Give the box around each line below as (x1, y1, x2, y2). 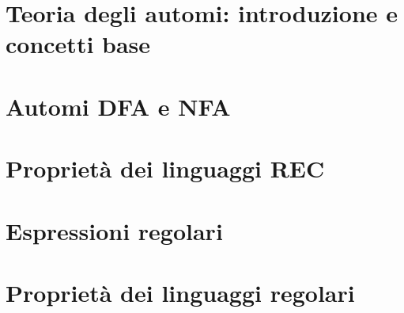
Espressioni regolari (6, 214, 223, 246)
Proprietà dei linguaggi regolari (6, 276, 355, 308)
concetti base (6, 28, 151, 60)
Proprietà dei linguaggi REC (6, 152, 325, 185)
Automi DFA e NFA (6, 90, 231, 122)
